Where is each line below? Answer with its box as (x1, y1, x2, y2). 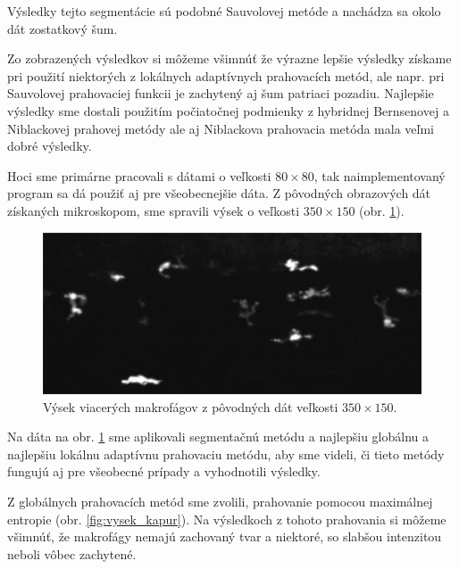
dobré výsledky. (7, 136, 92, 155)
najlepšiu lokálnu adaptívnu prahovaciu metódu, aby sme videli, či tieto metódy (7, 444, 445, 463)
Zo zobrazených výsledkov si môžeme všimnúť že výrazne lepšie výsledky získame (7, 49, 452, 68)
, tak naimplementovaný (313, 166, 446, 185)
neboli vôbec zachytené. (7, 544, 137, 563)
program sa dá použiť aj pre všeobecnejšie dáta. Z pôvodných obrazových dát (7, 184, 431, 202)
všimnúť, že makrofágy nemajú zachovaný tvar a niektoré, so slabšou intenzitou (7, 527, 442, 546)
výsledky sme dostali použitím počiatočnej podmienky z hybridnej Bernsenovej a (7, 101, 449, 120)
